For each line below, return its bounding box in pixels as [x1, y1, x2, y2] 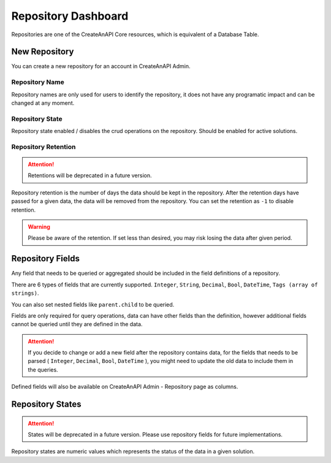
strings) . [11, 289, 39, 297]
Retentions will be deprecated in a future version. [28, 172, 153, 179]
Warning [28, 223, 50, 231]
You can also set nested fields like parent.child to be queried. [11, 300, 175, 308]
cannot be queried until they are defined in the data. [11, 321, 143, 328]
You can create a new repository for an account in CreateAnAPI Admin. [11, 63, 191, 70]
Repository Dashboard [11, 9, 129, 23]
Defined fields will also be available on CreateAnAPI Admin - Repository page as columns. [11, 383, 238, 391]
